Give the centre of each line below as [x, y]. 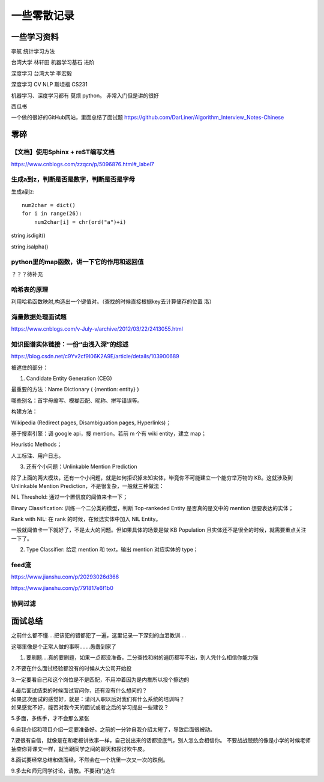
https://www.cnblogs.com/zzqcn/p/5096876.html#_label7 [82, 164]
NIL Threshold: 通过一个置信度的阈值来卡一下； [70, 497]
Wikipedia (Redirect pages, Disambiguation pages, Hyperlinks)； [91, 423]
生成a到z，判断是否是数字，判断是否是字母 [73, 179]
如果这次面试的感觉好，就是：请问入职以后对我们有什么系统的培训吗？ [98, 699]
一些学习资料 [35, 37]
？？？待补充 [27, 274]
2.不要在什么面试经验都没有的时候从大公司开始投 [71, 669]
